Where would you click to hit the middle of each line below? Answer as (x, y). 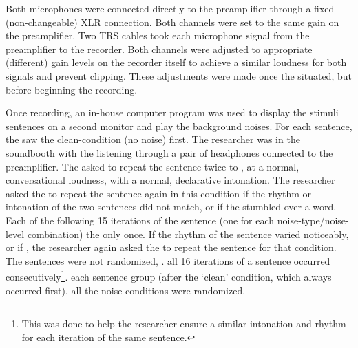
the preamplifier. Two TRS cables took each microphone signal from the (158, 35)
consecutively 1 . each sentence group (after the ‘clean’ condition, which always (169, 275)
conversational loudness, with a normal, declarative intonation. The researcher (170, 180)
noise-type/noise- (313, 220)
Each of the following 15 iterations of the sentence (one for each (140, 220)
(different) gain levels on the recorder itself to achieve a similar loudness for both (176, 62)
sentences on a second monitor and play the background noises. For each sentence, (179, 126)
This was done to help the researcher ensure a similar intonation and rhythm (184, 324)
